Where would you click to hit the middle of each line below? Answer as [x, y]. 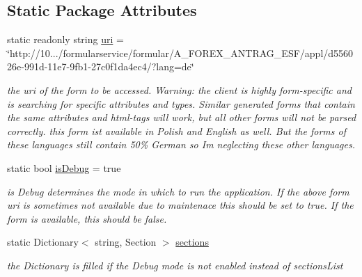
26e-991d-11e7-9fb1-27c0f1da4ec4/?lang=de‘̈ [101, 66]
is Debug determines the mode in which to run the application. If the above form [178, 191]
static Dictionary [43, 242]
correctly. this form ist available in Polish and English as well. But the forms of [176, 130]
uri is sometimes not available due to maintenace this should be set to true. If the [180, 205]
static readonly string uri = [65, 39]
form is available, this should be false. [87, 218]
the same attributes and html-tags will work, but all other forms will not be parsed [182, 117]
